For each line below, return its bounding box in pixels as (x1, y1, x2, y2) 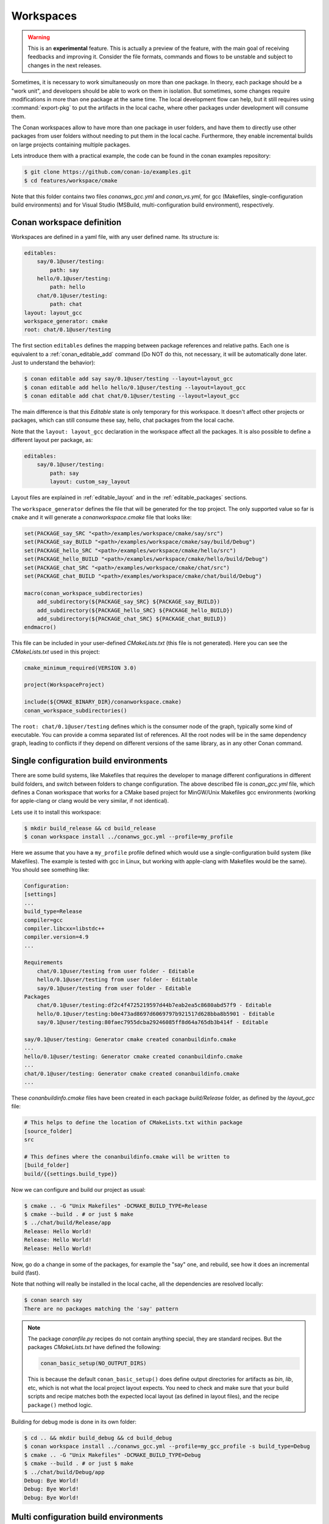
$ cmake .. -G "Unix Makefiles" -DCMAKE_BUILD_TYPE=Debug (24, 1451, 201, 1458)
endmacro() (24, 624, 57, 631)
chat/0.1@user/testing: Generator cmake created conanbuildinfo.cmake (24, 1070, 240, 1077)
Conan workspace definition (11, 217, 122, 227)
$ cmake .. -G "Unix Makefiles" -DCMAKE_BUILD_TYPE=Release (24, 1202, 208, 1209)
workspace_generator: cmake (24, 318, 108, 324)
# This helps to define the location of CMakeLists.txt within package (24, 1119, 243, 1126)
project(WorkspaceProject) (24, 682, 105, 688)
